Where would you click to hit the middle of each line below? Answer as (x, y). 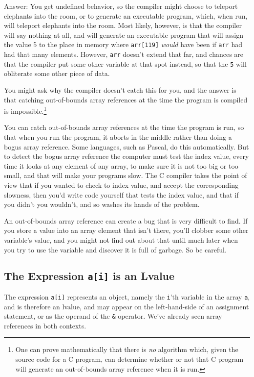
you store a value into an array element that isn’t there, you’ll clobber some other (126, 230)
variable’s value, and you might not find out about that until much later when (121, 239)
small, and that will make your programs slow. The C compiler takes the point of (126, 175)
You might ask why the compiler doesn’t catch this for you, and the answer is (120, 89)
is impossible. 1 (25, 110)
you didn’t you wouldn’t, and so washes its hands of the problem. (102, 204)
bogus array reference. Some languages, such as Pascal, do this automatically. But (127, 146)
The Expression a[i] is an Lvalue (89, 276)
